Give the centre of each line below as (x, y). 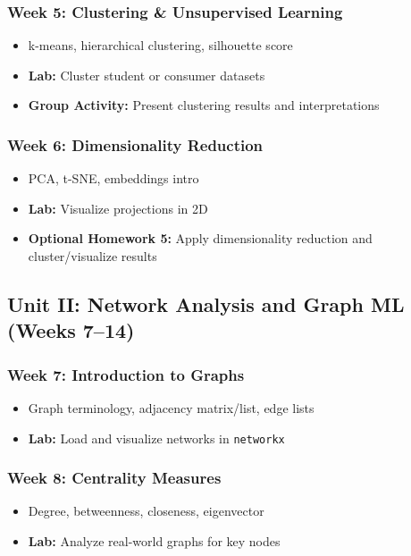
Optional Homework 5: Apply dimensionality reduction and (200, 238)
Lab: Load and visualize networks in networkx (156, 438)
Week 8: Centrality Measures (114, 478)
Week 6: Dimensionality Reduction (135, 144)
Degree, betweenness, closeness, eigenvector (146, 511)
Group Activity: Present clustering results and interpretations (204, 105)
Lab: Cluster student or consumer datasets (147, 75)
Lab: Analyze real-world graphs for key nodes (154, 541)
